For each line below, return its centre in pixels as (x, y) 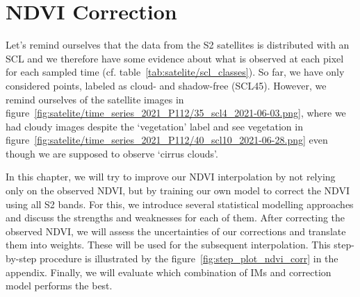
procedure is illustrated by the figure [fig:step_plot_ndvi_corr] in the (189, 258)
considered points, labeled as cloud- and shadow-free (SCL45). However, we (166, 85)
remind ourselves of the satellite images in (95, 99)
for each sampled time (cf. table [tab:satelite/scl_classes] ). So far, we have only (175, 72)
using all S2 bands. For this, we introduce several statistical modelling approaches (180, 204)
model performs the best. (59, 286)
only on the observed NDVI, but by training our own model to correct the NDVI (178, 190)
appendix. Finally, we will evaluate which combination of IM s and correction (169, 272)
